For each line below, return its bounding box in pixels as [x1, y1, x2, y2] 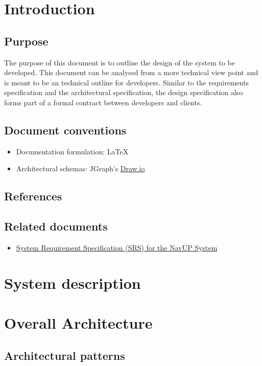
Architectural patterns [4, 347, 125, 363]
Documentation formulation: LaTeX [16, 146, 129, 156]
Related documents [4, 218, 108, 234]
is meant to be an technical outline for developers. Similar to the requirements [4, 77, 249, 87]
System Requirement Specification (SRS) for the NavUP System [16, 242, 218, 253]
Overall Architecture [4, 312, 153, 333]
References [4, 188, 62, 204]
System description [4, 272, 141, 293]
